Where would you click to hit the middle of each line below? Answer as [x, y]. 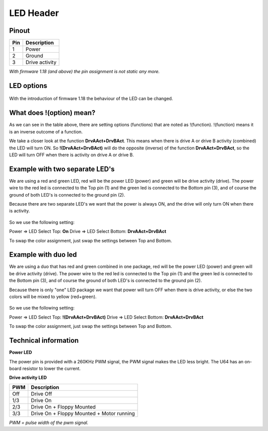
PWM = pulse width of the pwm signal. [49, 423]
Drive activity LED [28, 378]
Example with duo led [43, 255]
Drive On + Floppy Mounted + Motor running [83, 413]
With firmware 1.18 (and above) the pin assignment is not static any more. [84, 72]
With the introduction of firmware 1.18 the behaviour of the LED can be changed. [91, 99]
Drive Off [41, 394]
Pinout [20, 31]
